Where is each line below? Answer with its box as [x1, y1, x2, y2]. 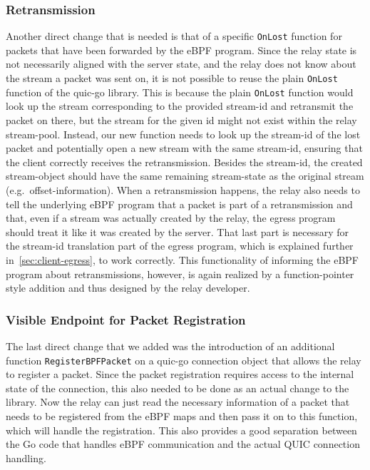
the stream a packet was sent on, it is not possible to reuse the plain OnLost [6, 71, 338, 86]
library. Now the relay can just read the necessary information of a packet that [6, 394, 350, 409]
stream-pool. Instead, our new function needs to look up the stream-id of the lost [6, 126, 361, 141]
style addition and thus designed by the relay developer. [6, 280, 250, 295]
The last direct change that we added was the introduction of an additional [6, 338, 335, 353]
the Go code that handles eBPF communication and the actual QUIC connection [6, 436, 360, 451]
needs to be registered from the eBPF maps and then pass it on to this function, [6, 408, 358, 423]
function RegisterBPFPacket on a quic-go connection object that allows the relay [6, 352, 361, 367]
